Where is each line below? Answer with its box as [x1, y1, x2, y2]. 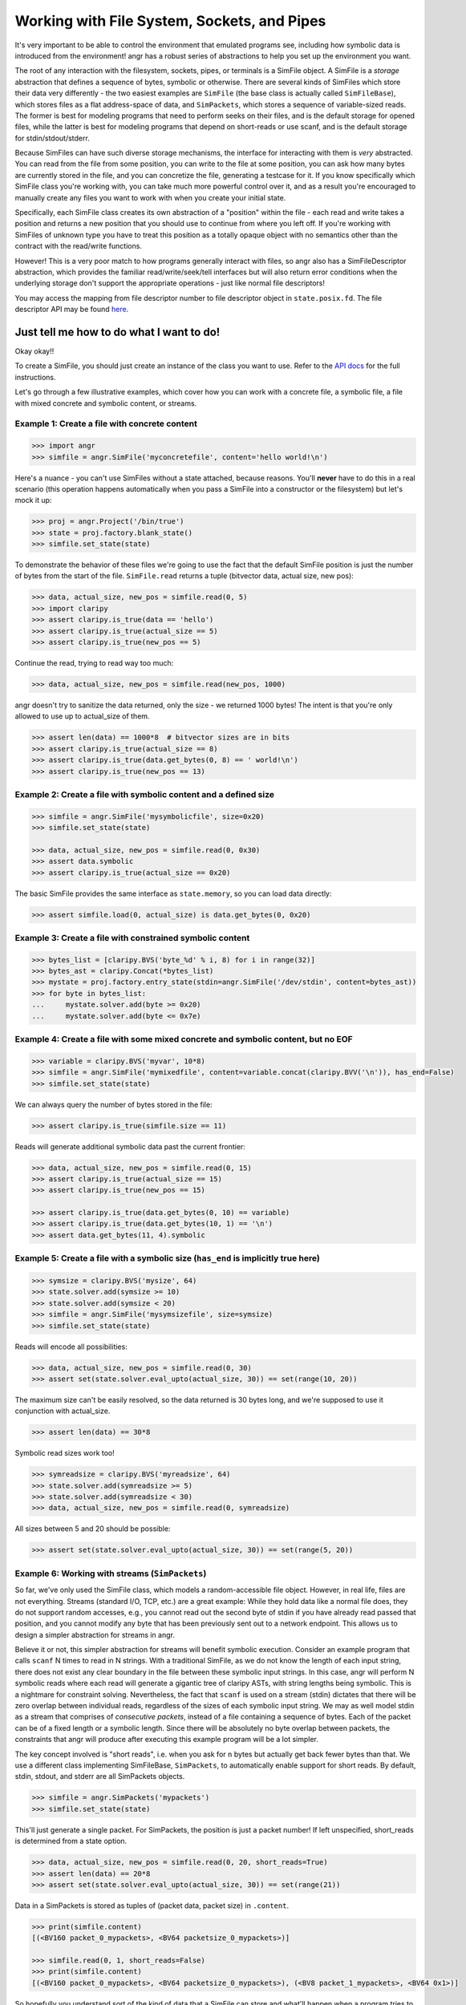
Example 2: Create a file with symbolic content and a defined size [14, 788, 274, 800]
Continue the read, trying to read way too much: [14, 658, 174, 667]
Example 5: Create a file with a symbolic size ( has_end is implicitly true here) [14, 1253, 320, 1264]
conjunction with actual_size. [14, 1406, 111, 1416]
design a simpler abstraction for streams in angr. [14, 1630, 176, 1639]
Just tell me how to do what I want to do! [14, 325, 221, 338]
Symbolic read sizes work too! [14, 1448, 115, 1458]
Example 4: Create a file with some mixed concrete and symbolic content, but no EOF [14, 1034, 353, 1045]
